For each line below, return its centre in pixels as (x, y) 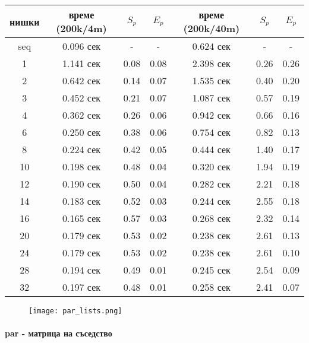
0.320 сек (211, 166)
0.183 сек (82, 201)
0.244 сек (211, 201)
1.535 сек (211, 80)
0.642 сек (82, 80)
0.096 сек (82, 46)
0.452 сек (82, 98)
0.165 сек (82, 218)
